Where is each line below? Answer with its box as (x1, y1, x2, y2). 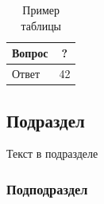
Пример (22, 2, 60, 18)
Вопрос (12, 45, 48, 61)
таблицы (21, 17, 62, 33)
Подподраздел (6, 178, 88, 198)
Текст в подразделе (6, 145, 98, 162)
